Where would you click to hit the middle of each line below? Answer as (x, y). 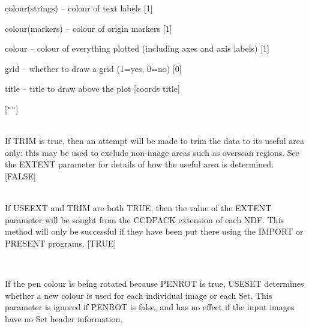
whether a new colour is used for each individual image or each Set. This (139, 295)
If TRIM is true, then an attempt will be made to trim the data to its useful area (155, 141)
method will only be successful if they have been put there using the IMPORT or (154, 231)
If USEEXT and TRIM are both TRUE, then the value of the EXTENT (138, 208)
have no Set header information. (64, 318)
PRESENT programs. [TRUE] (61, 243)
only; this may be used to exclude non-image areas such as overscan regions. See (152, 152)
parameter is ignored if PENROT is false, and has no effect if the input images (150, 307)
